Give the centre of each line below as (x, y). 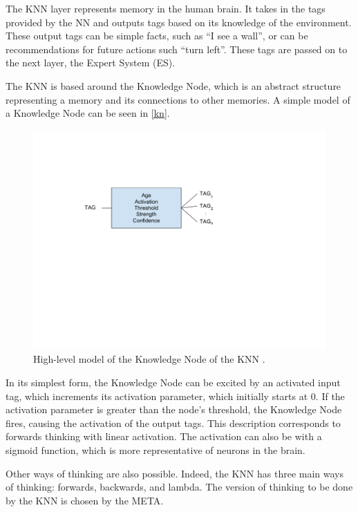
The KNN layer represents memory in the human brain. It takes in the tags (166, 8)
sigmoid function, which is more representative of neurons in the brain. (156, 449)
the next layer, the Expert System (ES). (91, 63)
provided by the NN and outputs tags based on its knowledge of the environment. (179, 22)
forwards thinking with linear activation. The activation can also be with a (164, 436)
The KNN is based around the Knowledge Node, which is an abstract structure (173, 85)
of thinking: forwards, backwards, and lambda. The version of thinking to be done (179, 487)
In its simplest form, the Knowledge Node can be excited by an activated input (173, 382)
